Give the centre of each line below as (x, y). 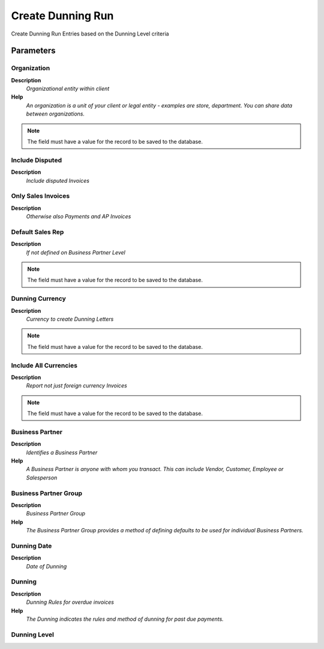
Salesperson (42, 478)
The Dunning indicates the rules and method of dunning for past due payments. (125, 619)
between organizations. (55, 114)
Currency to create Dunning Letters (70, 319)
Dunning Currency (38, 299)
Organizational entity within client (68, 89)
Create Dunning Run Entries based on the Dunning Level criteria (90, 34)
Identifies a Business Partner (62, 452)
